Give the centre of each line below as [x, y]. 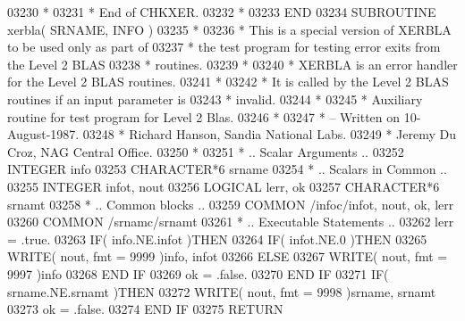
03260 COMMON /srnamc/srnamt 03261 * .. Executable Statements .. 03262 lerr [231, 222]
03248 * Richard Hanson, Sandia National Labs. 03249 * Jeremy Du [270, 134]
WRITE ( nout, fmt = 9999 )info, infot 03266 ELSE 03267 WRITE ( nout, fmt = [228, 256]
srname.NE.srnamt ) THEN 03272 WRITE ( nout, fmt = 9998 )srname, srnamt [222, 291]
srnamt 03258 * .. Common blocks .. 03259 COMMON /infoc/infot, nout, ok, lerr [231, 204]
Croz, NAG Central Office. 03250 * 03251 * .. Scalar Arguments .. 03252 [206, 151]
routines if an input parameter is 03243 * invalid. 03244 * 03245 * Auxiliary [215, 99]
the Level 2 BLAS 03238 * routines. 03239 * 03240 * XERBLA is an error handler [232, 64]
